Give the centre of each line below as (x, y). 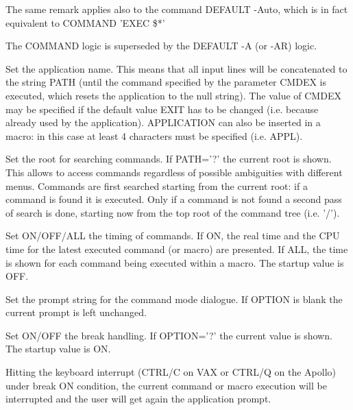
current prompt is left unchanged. (76, 312)
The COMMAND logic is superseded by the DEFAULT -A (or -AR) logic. (161, 46)
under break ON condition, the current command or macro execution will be (166, 385)
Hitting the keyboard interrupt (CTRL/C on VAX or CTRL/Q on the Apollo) (171, 372)
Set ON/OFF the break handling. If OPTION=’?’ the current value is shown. (169, 335)
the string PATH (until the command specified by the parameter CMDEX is (166, 82)
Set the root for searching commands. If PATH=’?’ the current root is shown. (169, 159)
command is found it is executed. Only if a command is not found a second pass (174, 199)
